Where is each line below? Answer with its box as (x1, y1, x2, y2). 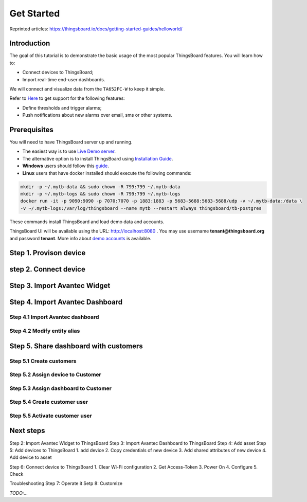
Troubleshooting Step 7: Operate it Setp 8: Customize (9, 480, 123, 487)
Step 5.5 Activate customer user (9, 412, 92, 419)
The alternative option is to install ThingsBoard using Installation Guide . (22, 155, 173, 162)
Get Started (9, 8, 60, 19)
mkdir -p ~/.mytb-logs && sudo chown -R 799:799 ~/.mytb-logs (20, 191, 180, 197)
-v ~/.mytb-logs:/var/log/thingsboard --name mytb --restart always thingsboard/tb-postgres (20, 205, 262, 211)
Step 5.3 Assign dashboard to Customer (9, 385, 112, 392)
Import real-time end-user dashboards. (22, 76, 105, 82)
